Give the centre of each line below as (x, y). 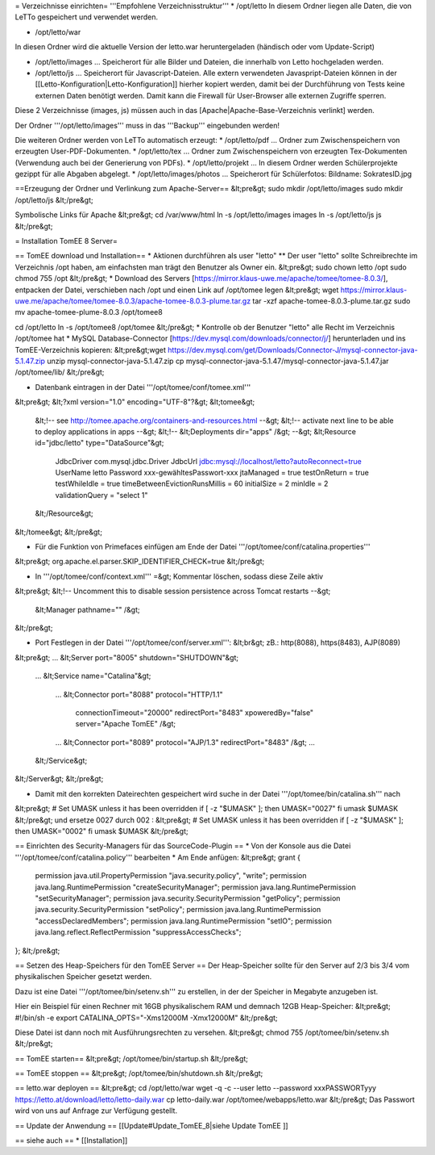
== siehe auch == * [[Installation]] (71, 1140)
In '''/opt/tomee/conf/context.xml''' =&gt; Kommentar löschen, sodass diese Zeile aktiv (179, 576)
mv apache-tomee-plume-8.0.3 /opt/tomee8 (89, 312)
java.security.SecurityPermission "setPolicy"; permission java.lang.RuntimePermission (178, 910)
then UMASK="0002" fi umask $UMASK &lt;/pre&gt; (101, 831)
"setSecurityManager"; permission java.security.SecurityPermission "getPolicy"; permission (188, 898)
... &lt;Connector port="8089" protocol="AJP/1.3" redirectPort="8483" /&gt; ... (185, 742)
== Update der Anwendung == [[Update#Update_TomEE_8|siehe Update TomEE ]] (152, 1125)
